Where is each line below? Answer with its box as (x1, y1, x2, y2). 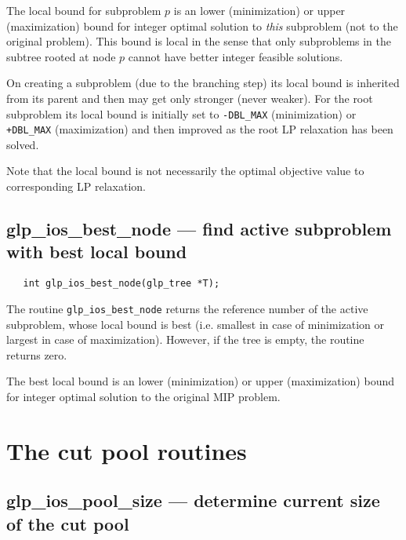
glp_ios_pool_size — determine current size (6, 488, 380, 513)
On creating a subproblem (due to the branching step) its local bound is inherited (6, 75, 400, 91)
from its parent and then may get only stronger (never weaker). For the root (6, 89, 373, 106)
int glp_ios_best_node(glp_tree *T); (23, 278, 220, 290)
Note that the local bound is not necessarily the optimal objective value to (6, 162, 364, 179)
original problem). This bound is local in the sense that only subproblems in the (6, 33, 392, 49)
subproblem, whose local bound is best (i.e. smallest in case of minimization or (6, 316, 385, 332)
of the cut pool (6, 511, 129, 535)
